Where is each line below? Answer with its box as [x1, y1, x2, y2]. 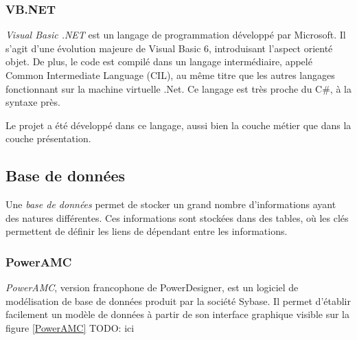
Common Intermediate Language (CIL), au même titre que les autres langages [5, 68, 335, 82]
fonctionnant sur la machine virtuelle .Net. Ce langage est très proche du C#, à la [5, 81, 352, 95]
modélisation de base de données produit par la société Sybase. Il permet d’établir [5, 293, 351, 308]
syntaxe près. [5, 95, 60, 109]
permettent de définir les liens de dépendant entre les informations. [5, 224, 288, 238]
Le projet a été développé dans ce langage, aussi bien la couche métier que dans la [5, 117, 352, 132]
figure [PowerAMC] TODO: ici [5, 320, 135, 335]
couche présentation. [5, 131, 91, 146]
